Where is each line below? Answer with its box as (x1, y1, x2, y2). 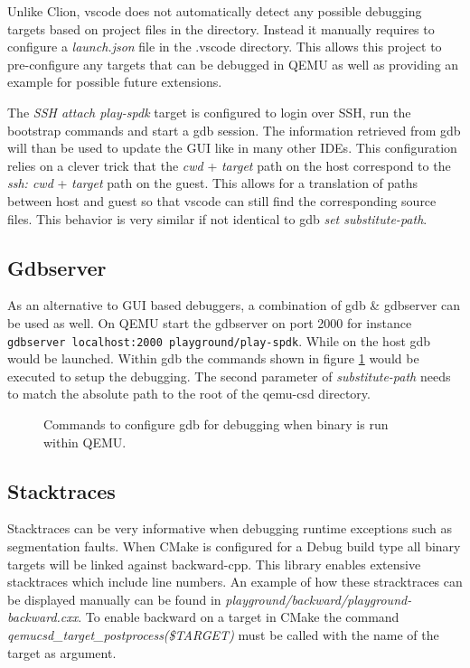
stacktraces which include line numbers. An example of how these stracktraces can (7, 572, 463, 591)
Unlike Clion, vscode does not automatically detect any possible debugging (7, 2, 422, 20)
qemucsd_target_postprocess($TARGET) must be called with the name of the (7, 625, 439, 644)
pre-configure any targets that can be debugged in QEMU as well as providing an (7, 54, 459, 73)
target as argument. (7, 643, 117, 662)
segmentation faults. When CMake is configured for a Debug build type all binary (7, 536, 461, 555)
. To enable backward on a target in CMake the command (78, 607, 399, 626)
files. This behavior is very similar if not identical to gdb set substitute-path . (7, 209, 428, 228)
